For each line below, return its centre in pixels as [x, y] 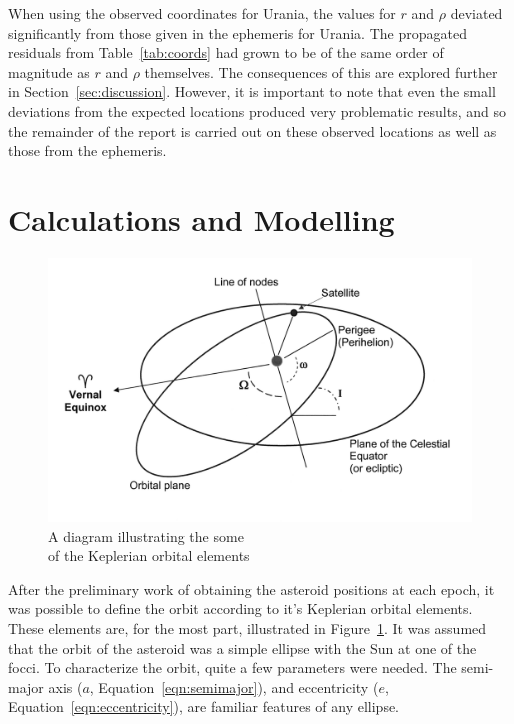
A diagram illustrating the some [146, 535]
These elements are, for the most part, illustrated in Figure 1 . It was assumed [247, 628]
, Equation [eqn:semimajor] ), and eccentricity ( [234, 686]
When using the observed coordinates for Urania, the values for [202, 13]
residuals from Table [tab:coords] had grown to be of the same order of [226, 52]
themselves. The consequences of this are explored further [321, 71]
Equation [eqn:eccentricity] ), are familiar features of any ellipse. [204, 706]
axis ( [65, 686]
